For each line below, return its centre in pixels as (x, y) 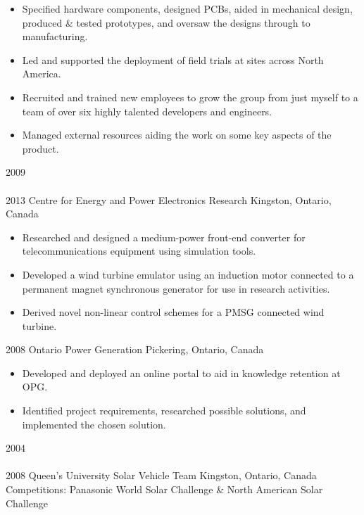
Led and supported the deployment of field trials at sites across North (173, 59)
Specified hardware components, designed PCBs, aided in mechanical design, (187, 8)
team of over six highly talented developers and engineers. (147, 111)
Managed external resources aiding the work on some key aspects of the (177, 135)
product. (40, 148)
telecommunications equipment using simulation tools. (139, 251)
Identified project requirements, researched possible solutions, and (164, 411)
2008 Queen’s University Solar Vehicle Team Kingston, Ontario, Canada (161, 475)
